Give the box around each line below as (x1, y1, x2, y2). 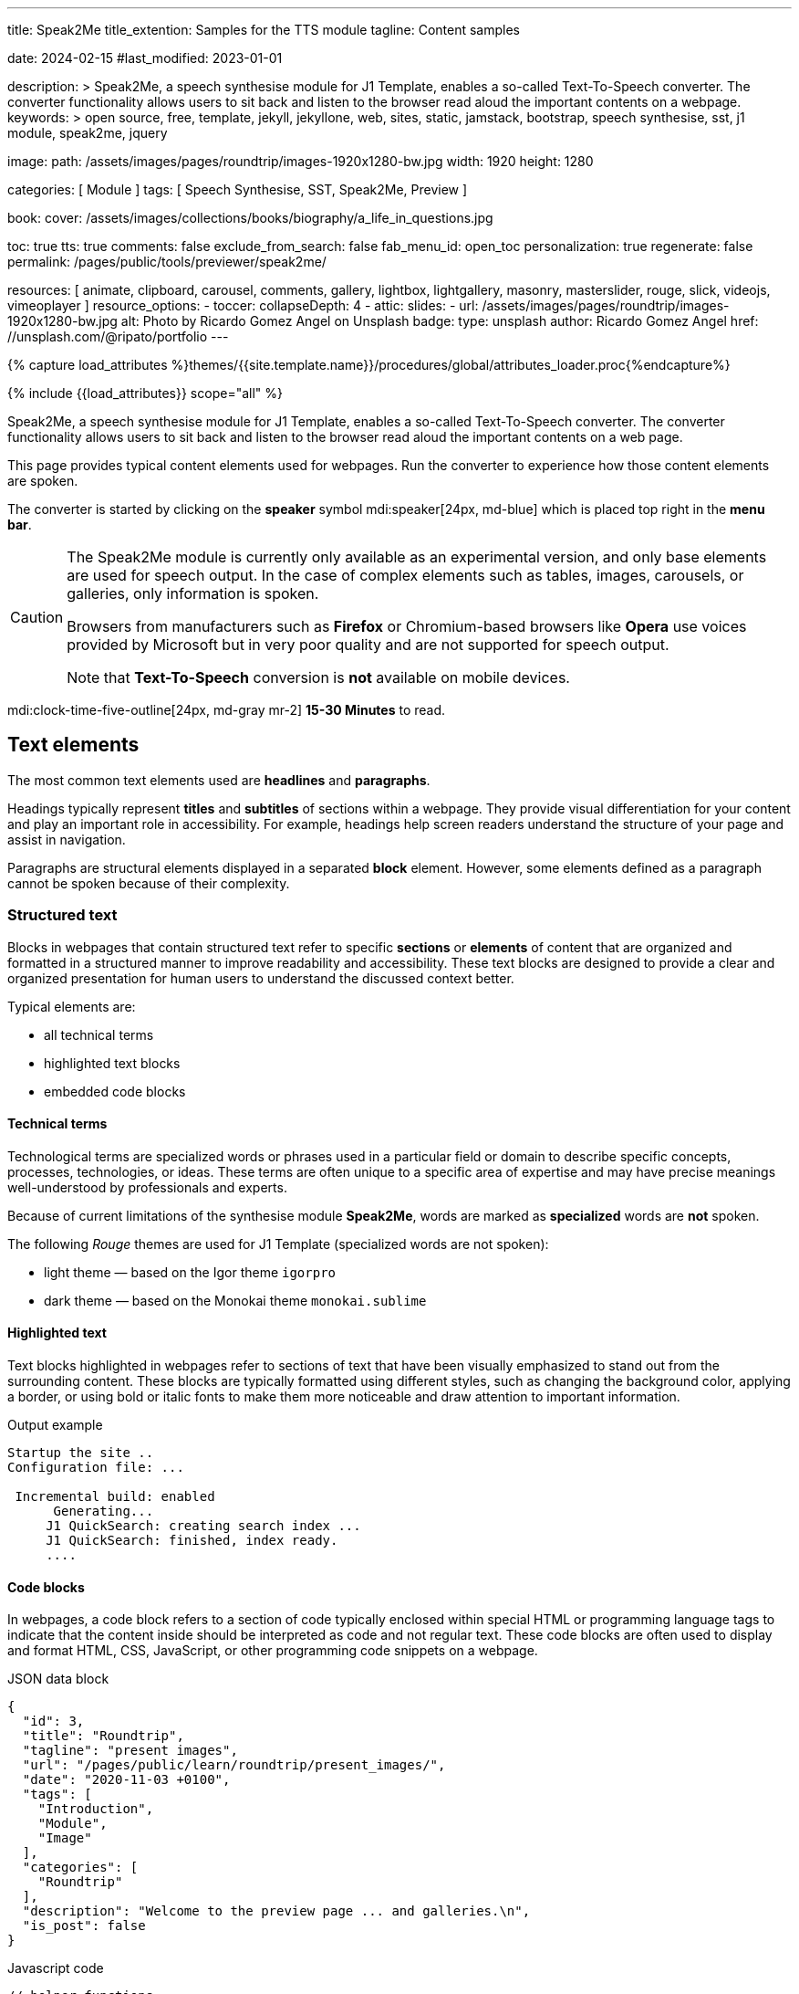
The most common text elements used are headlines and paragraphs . (7, 771, 431, 788)
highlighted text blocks (44, 1055, 181, 1071)
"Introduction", (37, 1801, 154, 1817)
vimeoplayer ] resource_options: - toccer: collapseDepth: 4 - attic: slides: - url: (7, 298, 479, 313)
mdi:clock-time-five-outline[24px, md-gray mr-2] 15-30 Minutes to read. (7, 702, 446, 718)
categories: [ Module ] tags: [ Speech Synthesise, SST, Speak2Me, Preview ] (7, 182, 468, 197)
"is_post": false (22, 1918, 146, 1934)
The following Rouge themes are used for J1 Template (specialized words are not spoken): (7, 1235, 549, 1252)
